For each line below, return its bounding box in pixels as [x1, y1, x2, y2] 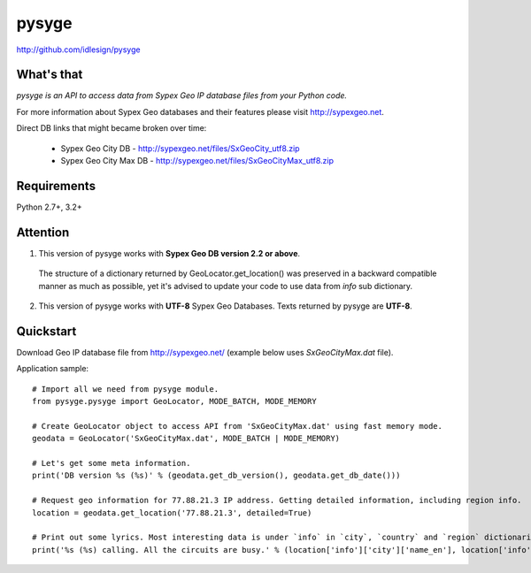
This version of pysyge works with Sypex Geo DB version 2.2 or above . [38, 248, 301, 258]
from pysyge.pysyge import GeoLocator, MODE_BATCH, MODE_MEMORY [32, 396, 318, 407]
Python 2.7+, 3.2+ [16, 202, 83, 212]
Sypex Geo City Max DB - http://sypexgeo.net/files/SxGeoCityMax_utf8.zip [60, 156, 335, 166]
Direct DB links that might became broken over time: [16, 123, 207, 134]
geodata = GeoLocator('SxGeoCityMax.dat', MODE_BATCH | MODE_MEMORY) [32, 433, 341, 444]
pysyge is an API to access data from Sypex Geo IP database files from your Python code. [16, 90, 348, 101]
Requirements [16, 178, 96, 194]
